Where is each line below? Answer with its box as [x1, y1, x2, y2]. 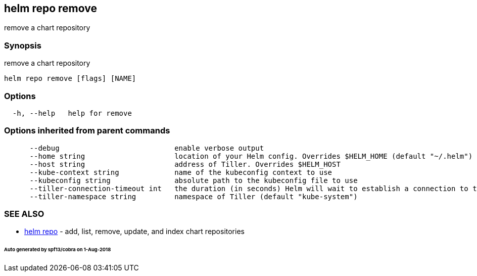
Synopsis [4, 40, 41, 51]
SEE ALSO [4, 209, 44, 219]
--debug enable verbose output [29, 144, 264, 152]
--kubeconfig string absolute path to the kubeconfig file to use [29, 176, 358, 185]
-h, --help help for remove [12, 109, 132, 117]
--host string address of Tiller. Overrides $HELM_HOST [29, 160, 341, 168]
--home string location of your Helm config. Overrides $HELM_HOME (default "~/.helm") [29, 152, 473, 160]
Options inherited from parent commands [4, 125, 170, 136]
